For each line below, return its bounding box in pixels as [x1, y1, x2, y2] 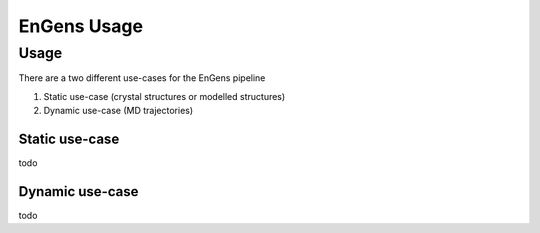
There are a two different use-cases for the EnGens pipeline [18, 72, 266, 84]
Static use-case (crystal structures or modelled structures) [43, 90, 286, 102]
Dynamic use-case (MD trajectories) [43, 105, 194, 117]
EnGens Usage [18, 15, 144, 37]
